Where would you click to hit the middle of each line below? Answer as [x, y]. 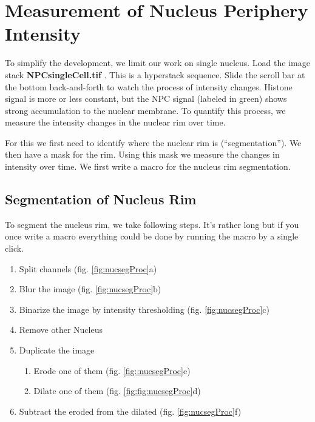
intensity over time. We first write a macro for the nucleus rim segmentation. [148, 166]
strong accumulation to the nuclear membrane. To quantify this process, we [145, 110]
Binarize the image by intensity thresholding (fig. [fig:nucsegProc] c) [144, 309]
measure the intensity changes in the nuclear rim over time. [115, 122]
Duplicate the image [57, 350]
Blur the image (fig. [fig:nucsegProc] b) [90, 289]
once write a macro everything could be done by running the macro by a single [152, 236]
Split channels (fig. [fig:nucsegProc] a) [88, 268]
